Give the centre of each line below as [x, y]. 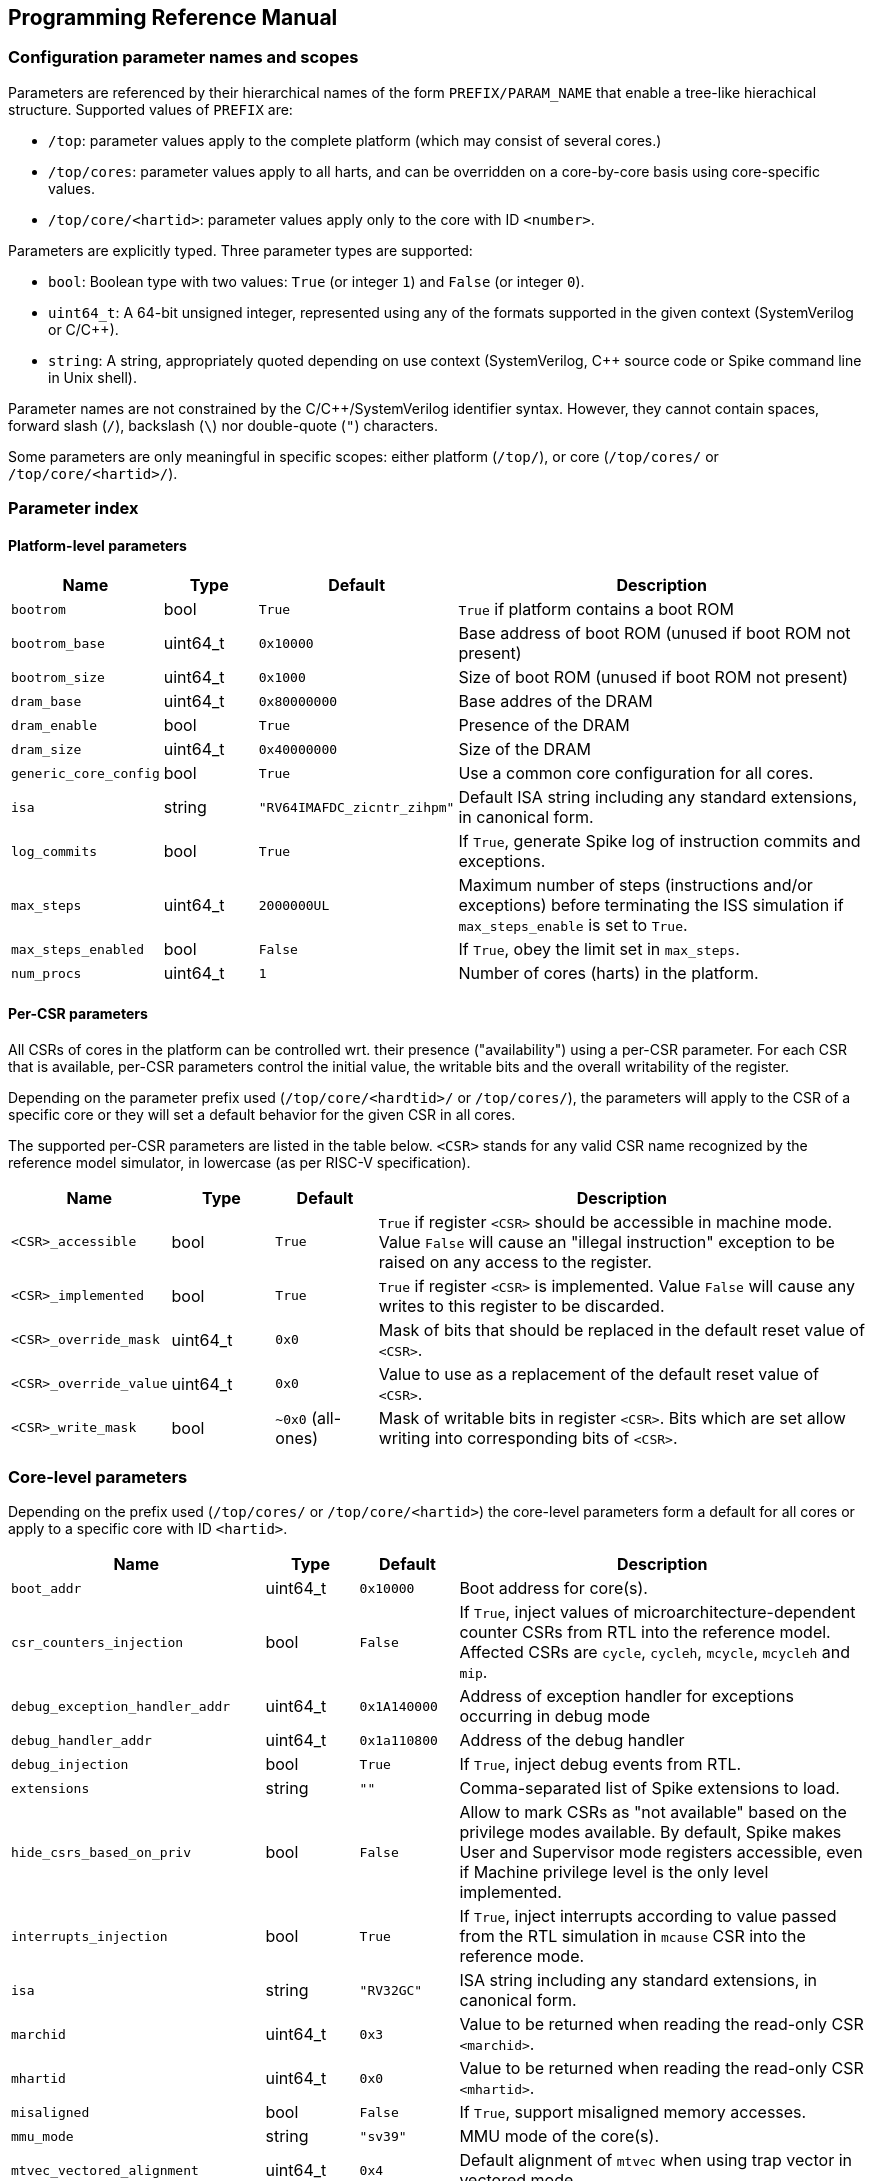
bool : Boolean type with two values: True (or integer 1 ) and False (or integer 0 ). [316, 281]
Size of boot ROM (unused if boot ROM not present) [653, 677]
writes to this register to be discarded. [521, 1305]
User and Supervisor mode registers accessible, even [661, 1852]
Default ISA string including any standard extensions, [658, 797]
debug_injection [70, 1764]
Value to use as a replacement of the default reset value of [598, 1373]
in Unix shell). [93, 377]
